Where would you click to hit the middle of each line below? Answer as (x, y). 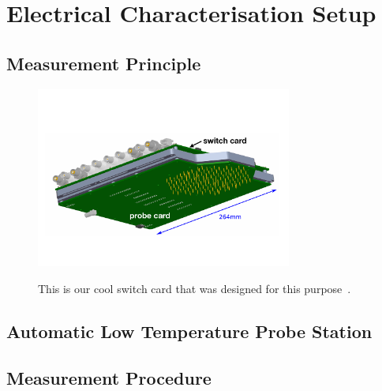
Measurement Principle (104, 63)
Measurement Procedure (109, 377)
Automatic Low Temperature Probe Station (189, 331)
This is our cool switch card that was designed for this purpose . (195, 288)
